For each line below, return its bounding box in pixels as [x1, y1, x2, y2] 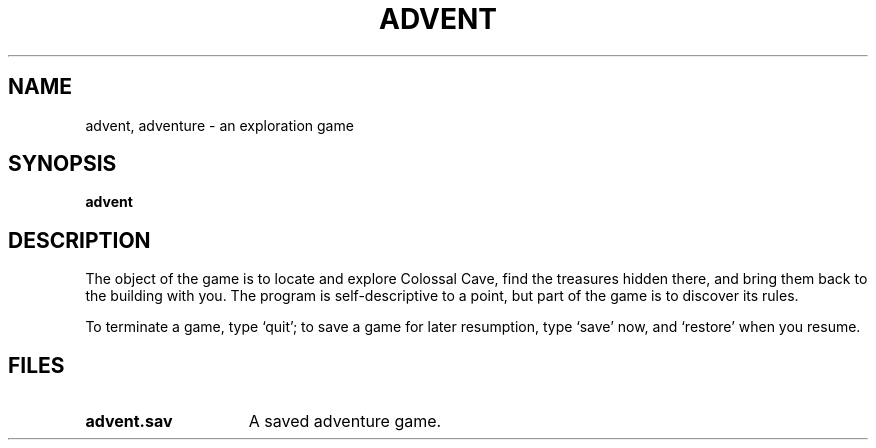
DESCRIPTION [8, 227, 151, 253]
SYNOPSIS [8, 151, 117, 177]
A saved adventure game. [248, 411, 442, 432]
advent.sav [85, 411, 173, 432]
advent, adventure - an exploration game [85, 116, 354, 134]
